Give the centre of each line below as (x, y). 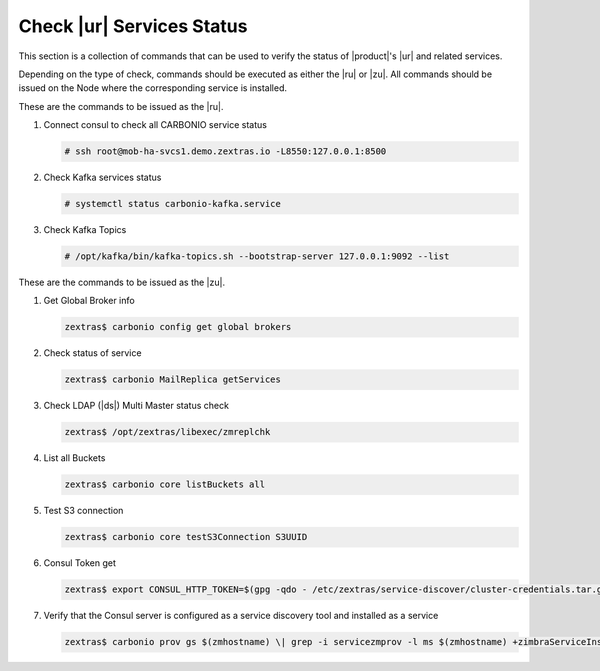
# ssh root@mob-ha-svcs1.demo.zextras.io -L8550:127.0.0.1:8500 (225, 151)
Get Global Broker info (89, 301)
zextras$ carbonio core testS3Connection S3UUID (186, 537)
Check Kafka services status (102, 177)
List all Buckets (74, 458)
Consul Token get (80, 563)
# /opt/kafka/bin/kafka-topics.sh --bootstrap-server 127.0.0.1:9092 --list (257, 256)
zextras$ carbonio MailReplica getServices (173, 379)
